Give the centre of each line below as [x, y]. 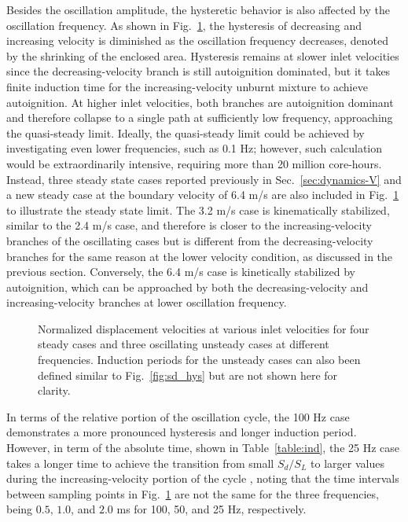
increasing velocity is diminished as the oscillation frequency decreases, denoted [197, 40]
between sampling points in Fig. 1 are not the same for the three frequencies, [193, 493]
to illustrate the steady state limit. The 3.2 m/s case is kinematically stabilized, [198, 210]
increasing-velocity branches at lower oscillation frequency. [147, 302]
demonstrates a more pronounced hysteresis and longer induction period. [182, 432]
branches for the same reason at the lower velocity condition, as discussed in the [200, 256]
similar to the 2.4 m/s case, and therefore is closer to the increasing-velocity [189, 225]
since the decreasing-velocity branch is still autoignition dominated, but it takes [198, 71]
